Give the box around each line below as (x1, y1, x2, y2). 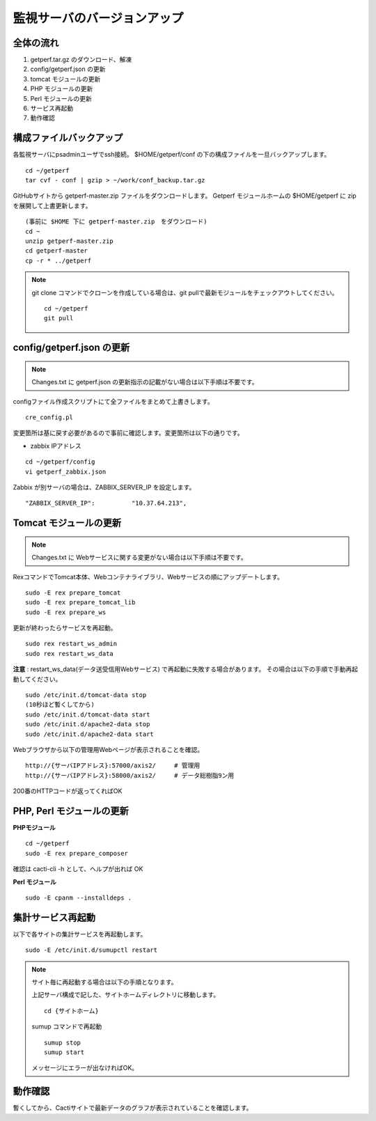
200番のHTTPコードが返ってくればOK (13, 787, 123, 795)
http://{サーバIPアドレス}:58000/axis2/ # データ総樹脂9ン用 (25, 771, 235, 779)
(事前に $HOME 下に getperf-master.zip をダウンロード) (25, 218, 208, 226)
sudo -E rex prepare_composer (25, 849, 129, 857)
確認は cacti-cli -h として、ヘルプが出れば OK (13, 865, 143, 873)
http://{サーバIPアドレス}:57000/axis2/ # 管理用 (25, 762, 201, 769)
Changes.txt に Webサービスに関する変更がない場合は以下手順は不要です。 (31, 554, 247, 562)
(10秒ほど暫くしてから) (25, 700, 95, 709)
